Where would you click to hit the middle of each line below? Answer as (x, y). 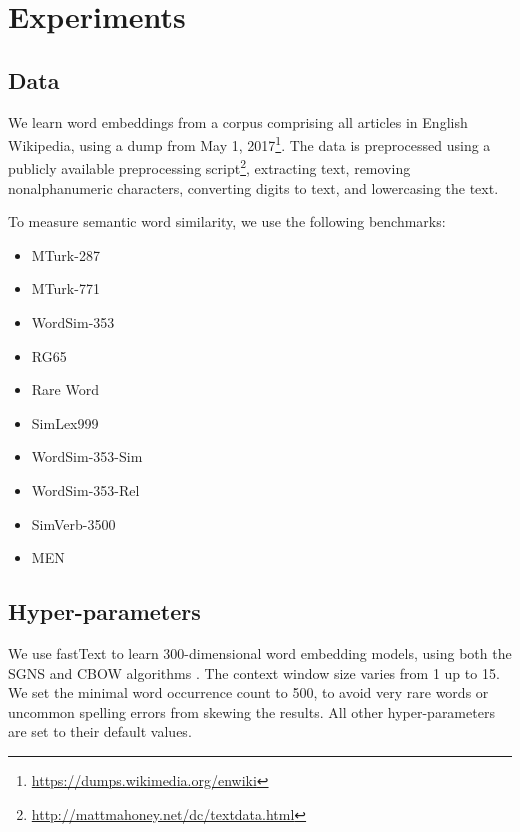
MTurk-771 (65, 288)
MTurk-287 (65, 254)
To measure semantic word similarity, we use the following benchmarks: (227, 221)
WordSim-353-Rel (85, 490)
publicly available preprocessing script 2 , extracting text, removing (209, 167)
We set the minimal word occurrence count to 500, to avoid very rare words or (248, 692)
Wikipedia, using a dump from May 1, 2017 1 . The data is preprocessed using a (249, 143)
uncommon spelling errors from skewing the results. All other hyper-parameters (251, 711)
